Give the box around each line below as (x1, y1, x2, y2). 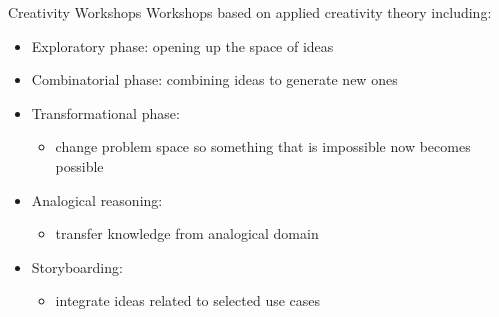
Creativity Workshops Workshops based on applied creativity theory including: (8, 2, 492, 22)
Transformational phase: (31, 102, 180, 123)
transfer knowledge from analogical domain (55, 223, 319, 244)
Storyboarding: (31, 256, 123, 277)
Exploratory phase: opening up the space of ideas (31, 35, 334, 56)
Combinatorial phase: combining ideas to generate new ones (31, 69, 398, 90)
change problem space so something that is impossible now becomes (55, 136, 471, 157)
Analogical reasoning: (31, 189, 163, 210)
